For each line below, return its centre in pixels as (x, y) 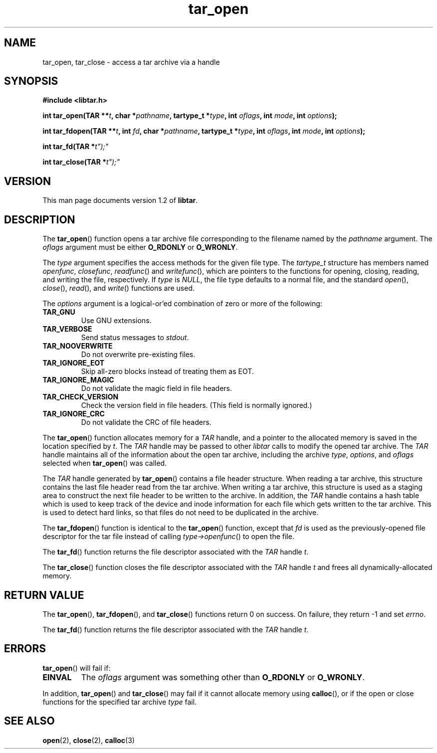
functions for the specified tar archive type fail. (120, 702)
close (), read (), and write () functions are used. (119, 288)
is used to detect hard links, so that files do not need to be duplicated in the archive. (181, 513)
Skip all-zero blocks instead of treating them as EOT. (167, 372)
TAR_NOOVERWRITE (78, 346)
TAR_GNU (59, 312)
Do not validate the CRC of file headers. (146, 422)
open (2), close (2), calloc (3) (89, 740)
